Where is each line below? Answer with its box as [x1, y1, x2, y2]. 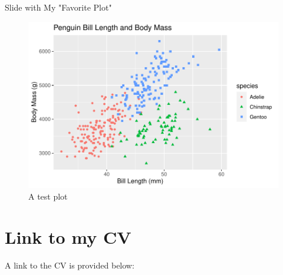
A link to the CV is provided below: [5, 259, 134, 271]
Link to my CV [5, 224, 131, 249]
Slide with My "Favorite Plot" [5, 1, 112, 13]
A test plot [28, 190, 68, 202]
